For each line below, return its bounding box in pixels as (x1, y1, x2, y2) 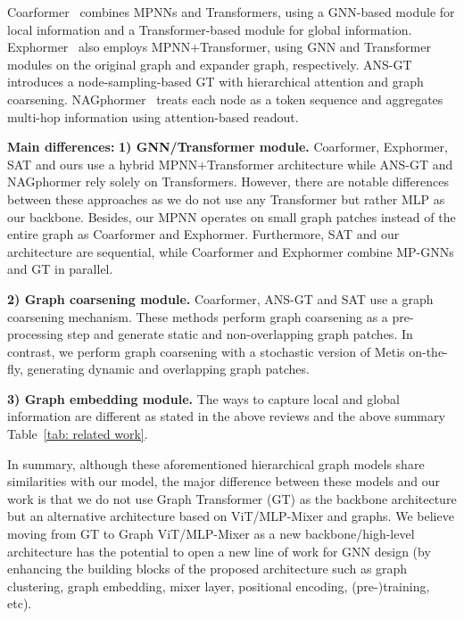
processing (7, 325, 63, 343)
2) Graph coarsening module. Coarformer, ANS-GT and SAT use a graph (7, 289, 434, 308)
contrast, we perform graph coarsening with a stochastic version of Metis (7, 342, 405, 360)
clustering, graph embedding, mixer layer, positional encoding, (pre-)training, (7, 576, 430, 595)
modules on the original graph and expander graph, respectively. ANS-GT (7, 54, 412, 73)
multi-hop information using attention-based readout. (7, 107, 299, 126)
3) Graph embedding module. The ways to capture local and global (7, 389, 400, 408)
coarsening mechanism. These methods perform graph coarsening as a (7, 307, 388, 326)
